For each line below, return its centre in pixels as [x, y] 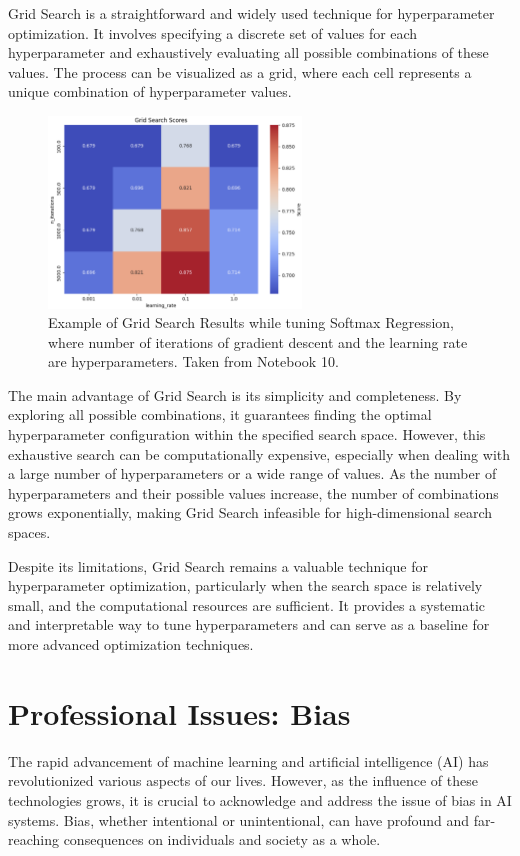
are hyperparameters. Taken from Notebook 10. [193, 361]
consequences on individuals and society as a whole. [222, 839]
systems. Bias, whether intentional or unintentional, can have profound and [239, 819]
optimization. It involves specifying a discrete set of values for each [213, 32]
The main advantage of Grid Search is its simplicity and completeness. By [235, 394]
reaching [33, 839]
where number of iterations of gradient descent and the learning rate [258, 341]
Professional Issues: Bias [179, 712]
